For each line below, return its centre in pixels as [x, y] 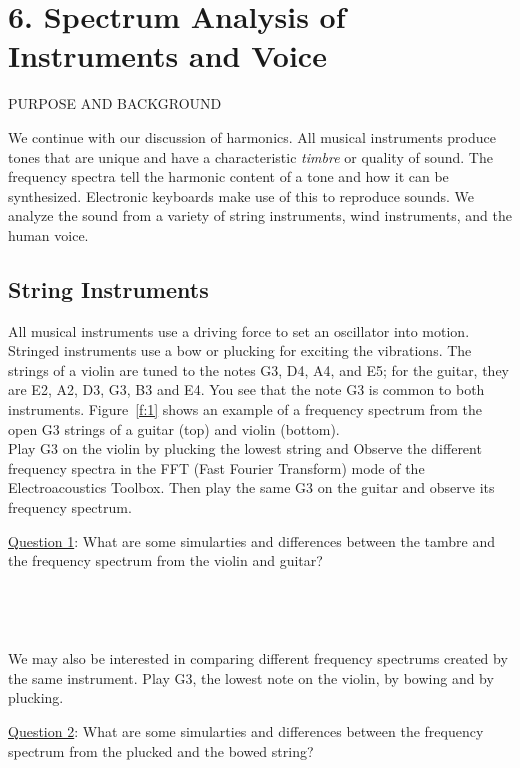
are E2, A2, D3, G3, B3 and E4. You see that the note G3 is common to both [246, 389]
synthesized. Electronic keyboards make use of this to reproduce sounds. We [241, 195]
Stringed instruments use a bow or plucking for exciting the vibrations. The [240, 350]
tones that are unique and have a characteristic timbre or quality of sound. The [250, 156]
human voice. [48, 234]
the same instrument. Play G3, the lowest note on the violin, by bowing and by [251, 677]
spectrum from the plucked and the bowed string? [161, 750]
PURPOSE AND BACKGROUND [115, 103]
